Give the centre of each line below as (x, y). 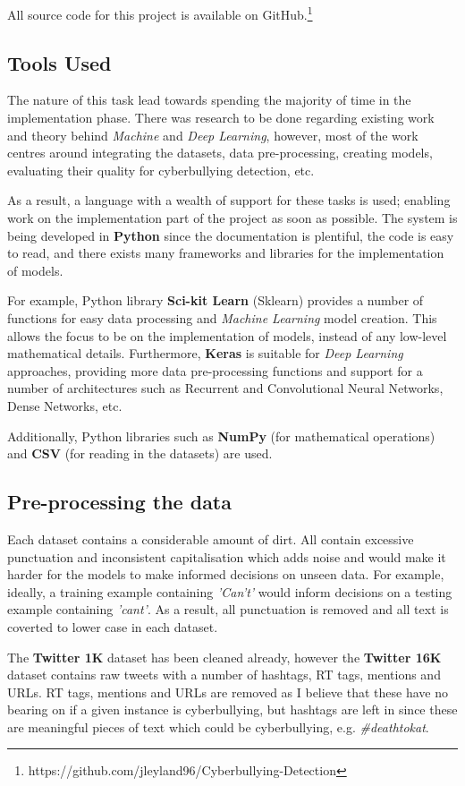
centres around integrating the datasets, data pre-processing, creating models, (220, 153)
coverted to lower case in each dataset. (113, 626)
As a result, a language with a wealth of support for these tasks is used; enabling (229, 200)
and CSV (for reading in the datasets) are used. (140, 453)
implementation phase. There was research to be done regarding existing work (221, 118)
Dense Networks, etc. (65, 405)
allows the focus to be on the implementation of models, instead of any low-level (227, 335)
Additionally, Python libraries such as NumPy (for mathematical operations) (221, 436)
